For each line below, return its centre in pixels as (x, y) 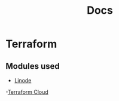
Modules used (33, 66)
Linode (23, 80)
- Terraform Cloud (27, 92)
